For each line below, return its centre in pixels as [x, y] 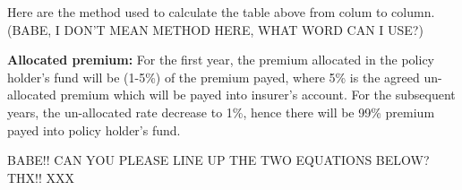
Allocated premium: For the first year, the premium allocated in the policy [221, 60]
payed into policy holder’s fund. [94, 130]
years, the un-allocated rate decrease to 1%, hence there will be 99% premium [221, 112]
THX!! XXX [41, 177]
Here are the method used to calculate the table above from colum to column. [221, 12]
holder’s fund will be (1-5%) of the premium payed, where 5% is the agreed [214, 77]
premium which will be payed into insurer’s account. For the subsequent [258, 95]
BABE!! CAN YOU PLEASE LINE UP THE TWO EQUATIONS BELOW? [218, 160]
